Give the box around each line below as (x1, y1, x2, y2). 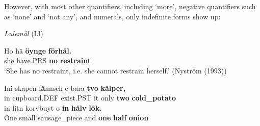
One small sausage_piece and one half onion (4, 112, 149, 123)
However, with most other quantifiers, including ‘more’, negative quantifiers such (4, 1, 256, 11)
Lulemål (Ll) (4, 28, 43, 39)
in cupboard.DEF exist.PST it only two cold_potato (4, 92, 176, 103)
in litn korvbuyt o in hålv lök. (4, 102, 102, 113)
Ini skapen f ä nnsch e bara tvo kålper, (4, 82, 126, 93)
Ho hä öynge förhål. (4, 45, 72, 56)
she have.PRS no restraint (4, 55, 91, 66)
